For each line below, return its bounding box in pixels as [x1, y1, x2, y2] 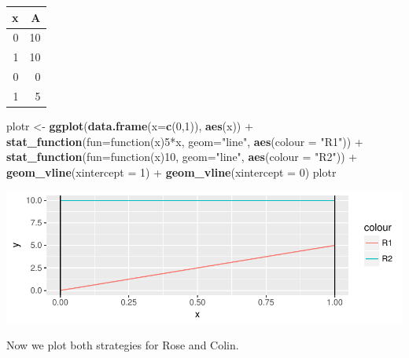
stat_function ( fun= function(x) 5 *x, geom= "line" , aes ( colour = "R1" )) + [6, 133, 363, 149]
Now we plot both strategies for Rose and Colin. [6, 336, 239, 353]
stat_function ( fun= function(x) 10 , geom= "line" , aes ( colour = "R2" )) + [6, 148, 358, 165]
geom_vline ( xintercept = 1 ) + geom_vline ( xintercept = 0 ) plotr [6, 163, 337, 180]
